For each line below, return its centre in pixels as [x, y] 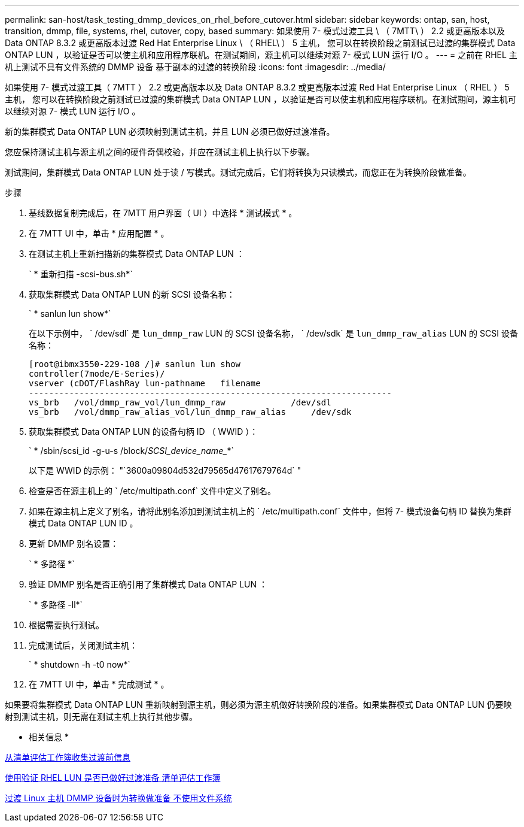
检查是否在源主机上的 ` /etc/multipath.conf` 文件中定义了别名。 [152, 491]
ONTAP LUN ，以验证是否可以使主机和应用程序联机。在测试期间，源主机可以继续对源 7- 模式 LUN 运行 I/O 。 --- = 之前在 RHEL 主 [261, 55]
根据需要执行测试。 [66, 625]
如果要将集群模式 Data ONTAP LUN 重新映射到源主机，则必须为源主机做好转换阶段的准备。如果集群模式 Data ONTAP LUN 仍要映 [258, 705]
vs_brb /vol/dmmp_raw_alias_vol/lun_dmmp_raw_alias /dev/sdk [190, 412]
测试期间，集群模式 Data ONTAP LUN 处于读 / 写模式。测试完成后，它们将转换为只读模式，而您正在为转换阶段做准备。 [238, 172]
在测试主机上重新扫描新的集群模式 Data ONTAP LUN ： [137, 254]
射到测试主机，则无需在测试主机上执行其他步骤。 [101, 717]
